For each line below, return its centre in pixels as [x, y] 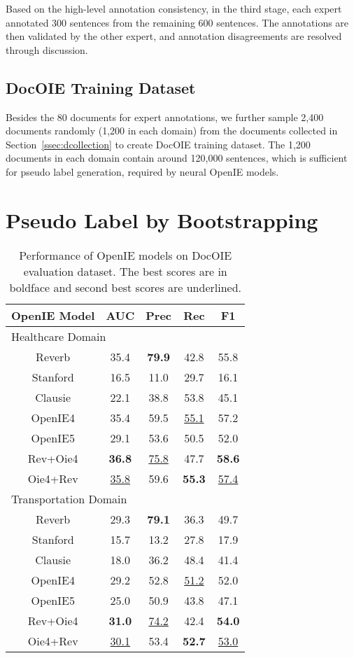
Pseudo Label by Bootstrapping [162, 219]
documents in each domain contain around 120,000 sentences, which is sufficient [177, 158]
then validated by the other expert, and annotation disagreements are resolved [174, 36]
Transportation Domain [69, 498]
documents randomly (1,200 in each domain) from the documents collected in [172, 131]
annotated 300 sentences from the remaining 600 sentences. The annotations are [177, 22]
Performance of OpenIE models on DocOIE [126, 255]
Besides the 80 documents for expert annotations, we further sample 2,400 [165, 117]
